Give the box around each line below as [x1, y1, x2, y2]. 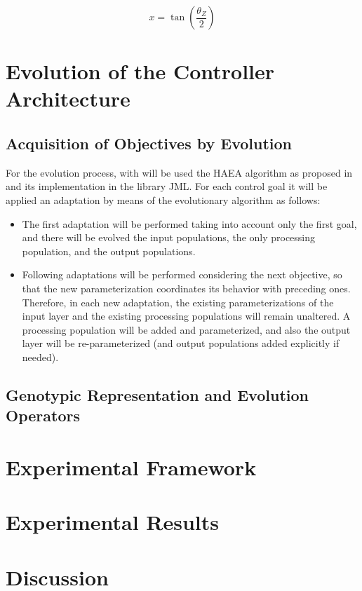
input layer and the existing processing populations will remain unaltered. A [22, 308, 351, 323]
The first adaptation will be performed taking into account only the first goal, [22, 216, 357, 231]
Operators [6, 405, 80, 426]
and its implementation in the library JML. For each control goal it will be [6, 179, 328, 193]
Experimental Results [6, 508, 219, 536]
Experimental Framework [6, 452, 257, 481]
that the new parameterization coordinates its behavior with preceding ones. [22, 280, 351, 295]
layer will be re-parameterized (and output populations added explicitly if [22, 336, 340, 351]
